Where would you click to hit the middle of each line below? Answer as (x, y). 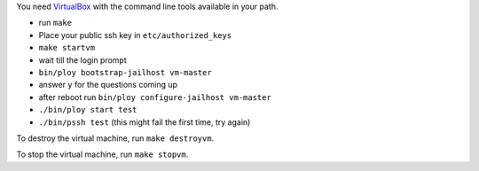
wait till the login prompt (83, 60)
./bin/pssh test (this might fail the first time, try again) (145, 122)
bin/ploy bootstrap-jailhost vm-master (125, 72)
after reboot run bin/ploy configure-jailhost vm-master (155, 97)
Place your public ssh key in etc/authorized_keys (135, 35)
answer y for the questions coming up (108, 85)
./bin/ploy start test (88, 110)
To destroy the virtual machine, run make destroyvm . (115, 138)
